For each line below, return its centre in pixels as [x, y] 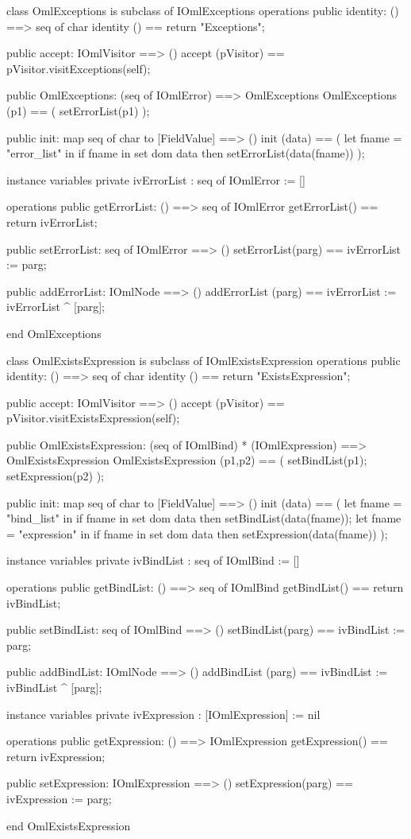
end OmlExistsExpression [69, 825]
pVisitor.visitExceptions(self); [79, 68]
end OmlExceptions [54, 333]
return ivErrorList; [52, 221]
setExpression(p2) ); [55, 476]
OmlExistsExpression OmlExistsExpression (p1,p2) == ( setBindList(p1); [187, 460]
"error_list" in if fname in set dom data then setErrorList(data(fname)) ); [186, 153]
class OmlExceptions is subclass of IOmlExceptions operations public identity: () [203, 10]
